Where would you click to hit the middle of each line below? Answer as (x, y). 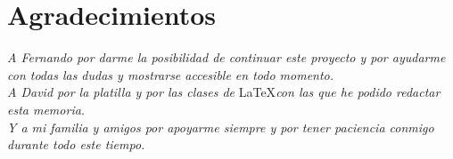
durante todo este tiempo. (76, 144)
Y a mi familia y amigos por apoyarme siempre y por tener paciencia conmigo (221, 127)
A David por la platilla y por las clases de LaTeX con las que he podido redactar (224, 92)
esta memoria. (46, 109)
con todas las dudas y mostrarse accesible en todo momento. (171, 74)
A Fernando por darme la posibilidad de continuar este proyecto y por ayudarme (226, 57)
